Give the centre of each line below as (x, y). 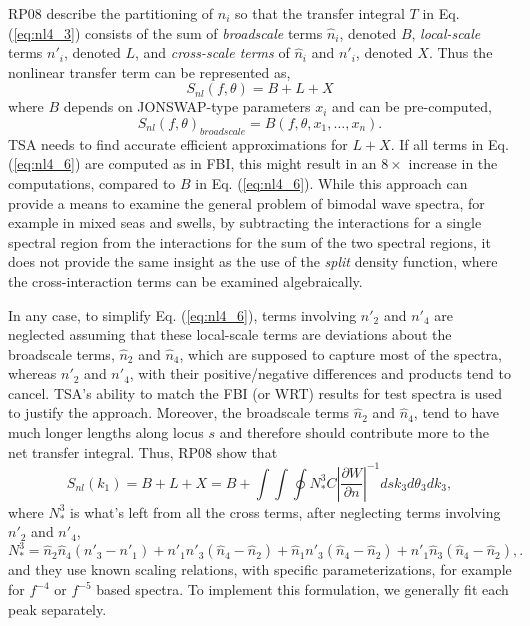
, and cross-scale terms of (212, 52)
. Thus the (460, 52)
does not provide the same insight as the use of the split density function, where (253, 261)
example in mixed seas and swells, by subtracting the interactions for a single (245, 222)
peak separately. (57, 608)
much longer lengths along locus (106, 432)
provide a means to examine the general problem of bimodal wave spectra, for (246, 202)
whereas (32, 373)
